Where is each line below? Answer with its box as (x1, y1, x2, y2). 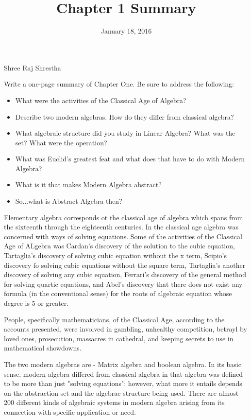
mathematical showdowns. (4, 343, 82, 353)
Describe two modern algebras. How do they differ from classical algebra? (15, 111, 234, 122)
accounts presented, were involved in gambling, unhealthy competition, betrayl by (4, 324, 247, 334)
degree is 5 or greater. (4, 298, 69, 308)
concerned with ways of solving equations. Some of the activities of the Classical (4, 231, 242, 241)
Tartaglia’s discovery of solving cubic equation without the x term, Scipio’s (4, 250, 227, 261)
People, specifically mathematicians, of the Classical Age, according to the (4, 314, 225, 324)
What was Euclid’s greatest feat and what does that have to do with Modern (15, 154, 245, 164)
